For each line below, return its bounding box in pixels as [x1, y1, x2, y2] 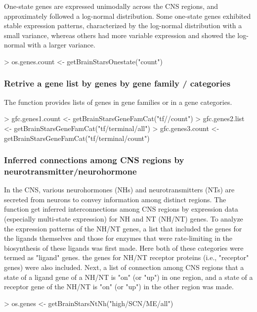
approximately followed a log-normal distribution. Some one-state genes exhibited [4, 10, 251, 21]
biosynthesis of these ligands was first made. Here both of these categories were [4, 242, 244, 253]
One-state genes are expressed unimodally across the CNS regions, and [4, 1, 218, 11]
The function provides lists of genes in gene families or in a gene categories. [4, 96, 232, 107]
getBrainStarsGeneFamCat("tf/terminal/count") [4, 133, 150, 143]
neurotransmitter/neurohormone [4, 165, 137, 177]
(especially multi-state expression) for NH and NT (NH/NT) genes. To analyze [4, 214, 243, 224]
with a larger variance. [27, 40, 95, 50]
